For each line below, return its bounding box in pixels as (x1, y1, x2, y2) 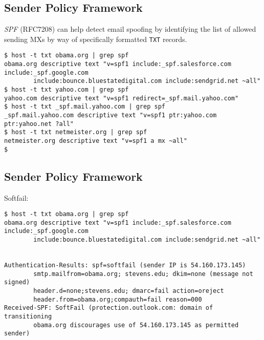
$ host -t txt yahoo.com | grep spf (4, 86, 129, 94)
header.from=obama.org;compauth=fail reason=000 (33, 295, 202, 303)
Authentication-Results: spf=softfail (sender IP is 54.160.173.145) (4, 262, 246, 269)
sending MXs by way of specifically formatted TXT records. (4, 33, 187, 44)
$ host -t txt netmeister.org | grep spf (4, 129, 147, 136)
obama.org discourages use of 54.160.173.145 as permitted (33, 321, 239, 329)
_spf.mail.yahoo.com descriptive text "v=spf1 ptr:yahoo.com (4, 112, 217, 119)
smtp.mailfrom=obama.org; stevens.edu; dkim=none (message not (33, 270, 253, 278)
